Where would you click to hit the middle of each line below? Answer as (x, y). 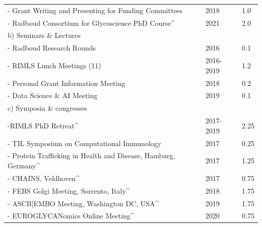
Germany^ (24, 165)
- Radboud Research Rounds (52, 48)
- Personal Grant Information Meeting (67, 83)
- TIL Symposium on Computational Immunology (85, 143)
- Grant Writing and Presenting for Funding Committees (95, 10)
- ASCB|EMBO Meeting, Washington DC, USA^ (83, 203)
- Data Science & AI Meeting (53, 95)
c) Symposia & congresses (47, 108)
